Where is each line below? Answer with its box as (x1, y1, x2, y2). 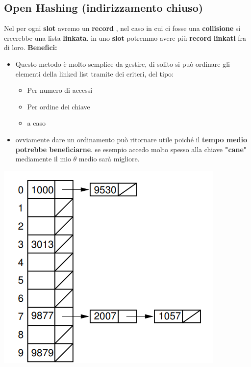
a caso (27, 118, 46, 128)
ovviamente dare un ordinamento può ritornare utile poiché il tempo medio (15, 134, 248, 144)
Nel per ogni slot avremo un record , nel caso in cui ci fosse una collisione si (4, 23, 241, 33)
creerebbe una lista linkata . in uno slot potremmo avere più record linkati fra (4, 32, 247, 43)
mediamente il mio (15, 154, 71, 164)
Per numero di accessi (27, 85, 93, 95)
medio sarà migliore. (78, 154, 140, 164)
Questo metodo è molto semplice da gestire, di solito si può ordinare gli (15, 58, 230, 69)
